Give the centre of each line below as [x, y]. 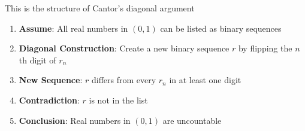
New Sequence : [51, 80]
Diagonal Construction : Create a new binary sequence [124, 48]
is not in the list [118, 100]
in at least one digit [205, 80]
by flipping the [265, 48]
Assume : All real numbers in [73, 28]
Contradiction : [49, 100]
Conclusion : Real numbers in [75, 120]
